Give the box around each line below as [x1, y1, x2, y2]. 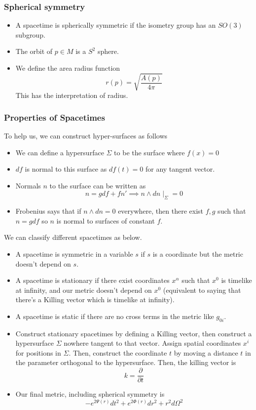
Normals [15, 180, 41, 190]
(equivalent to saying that [163, 284, 241, 295]
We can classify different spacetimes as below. [4, 232, 142, 242]
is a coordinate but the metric [152, 248, 243, 259]
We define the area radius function [15, 63, 120, 73]
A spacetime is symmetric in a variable [15, 248, 133, 259]
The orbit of [15, 46, 53, 56]
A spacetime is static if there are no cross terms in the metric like [15, 311, 214, 321]
